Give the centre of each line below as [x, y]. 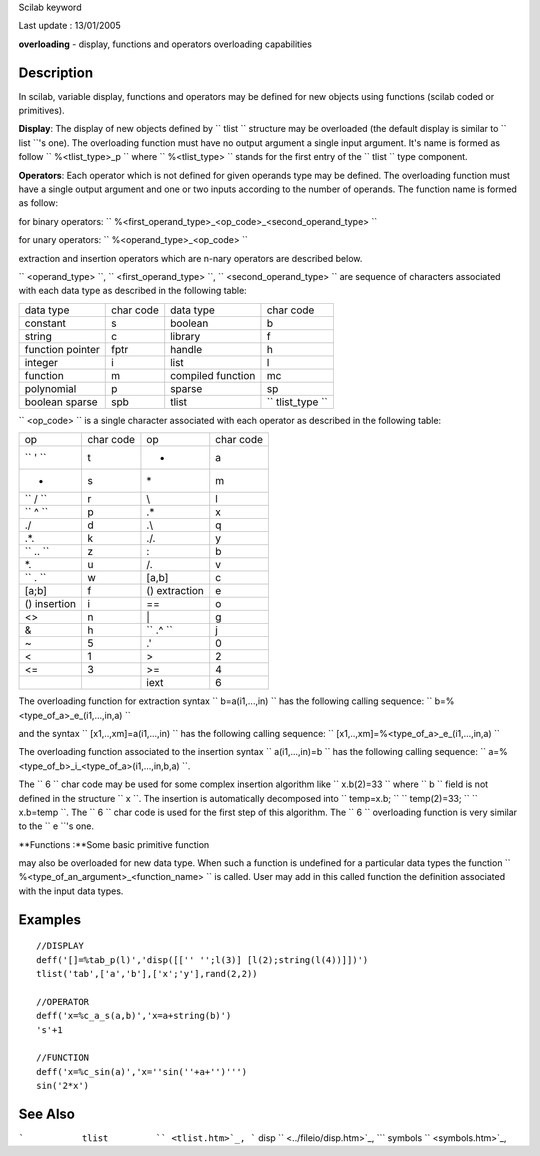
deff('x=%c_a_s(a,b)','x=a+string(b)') [134, 1016]
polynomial [50, 388]
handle [186, 349]
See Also [46, 1113]
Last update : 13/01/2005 [69, 26]
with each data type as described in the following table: [132, 291]
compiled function [213, 375]
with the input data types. [71, 891]
